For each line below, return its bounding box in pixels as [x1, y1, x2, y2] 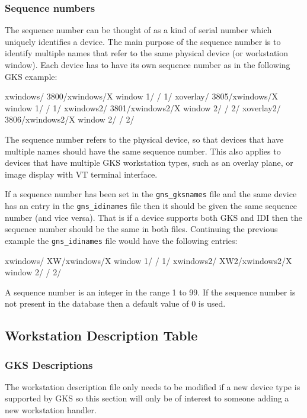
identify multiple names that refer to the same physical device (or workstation [5, 47, 289, 59]
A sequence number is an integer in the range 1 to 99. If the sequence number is [5, 285, 296, 298]
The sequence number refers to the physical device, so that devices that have [5, 133, 284, 145]
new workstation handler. [5, 404, 97, 416]
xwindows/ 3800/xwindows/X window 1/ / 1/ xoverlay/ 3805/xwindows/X [5, 90, 279, 102]
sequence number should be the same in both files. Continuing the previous [5, 223, 278, 235]
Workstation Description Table [5, 326, 198, 345]
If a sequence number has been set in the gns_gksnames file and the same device [5, 188, 297, 200]
